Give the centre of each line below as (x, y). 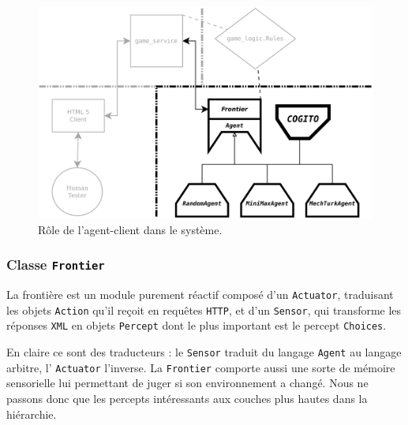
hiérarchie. (32, 414)
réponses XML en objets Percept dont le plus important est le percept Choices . (197, 325)
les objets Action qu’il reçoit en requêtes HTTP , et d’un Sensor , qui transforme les (204, 309)
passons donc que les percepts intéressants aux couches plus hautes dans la (187, 398)
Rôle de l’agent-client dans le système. (130, 229)
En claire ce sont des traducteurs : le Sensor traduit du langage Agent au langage (204, 352)
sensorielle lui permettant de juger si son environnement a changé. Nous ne (187, 383)
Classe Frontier (56, 265)
